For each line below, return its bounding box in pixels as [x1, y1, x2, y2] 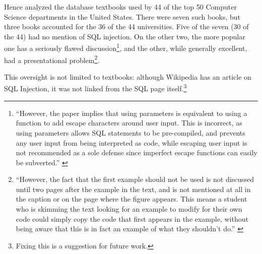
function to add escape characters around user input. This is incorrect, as [16, 117, 242, 128]
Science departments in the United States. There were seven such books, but [4, 11, 241, 22]
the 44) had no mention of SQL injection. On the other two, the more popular [4, 31, 245, 41]
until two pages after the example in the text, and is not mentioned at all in [16, 183, 251, 194]
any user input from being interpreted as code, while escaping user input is [16, 137, 247, 148]
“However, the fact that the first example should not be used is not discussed [16, 174, 254, 184]
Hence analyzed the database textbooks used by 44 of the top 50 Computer [4, 2, 237, 12]
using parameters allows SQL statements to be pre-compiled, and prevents [16, 127, 245, 138]
